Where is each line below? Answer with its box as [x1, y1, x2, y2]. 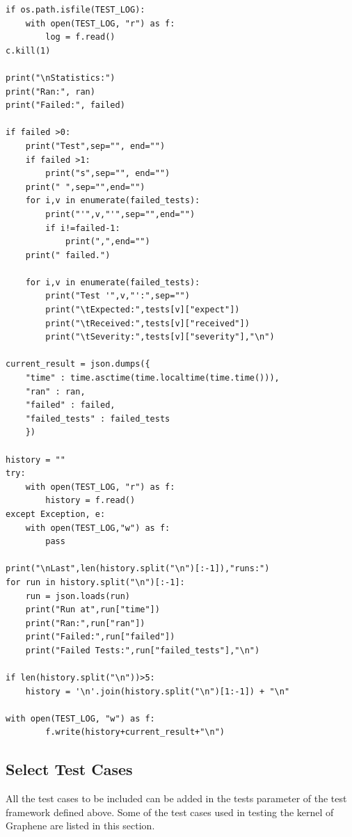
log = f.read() [45, 32, 115, 42]
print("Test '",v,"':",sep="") [45, 291, 190, 301]
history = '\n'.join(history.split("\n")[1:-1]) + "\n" [25, 686, 290, 696]
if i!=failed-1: [45, 223, 120, 233]
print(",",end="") [65, 237, 150, 247]
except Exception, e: [6, 509, 106, 519]
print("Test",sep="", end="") [25, 141, 166, 151]
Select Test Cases [6, 758, 133, 780]
